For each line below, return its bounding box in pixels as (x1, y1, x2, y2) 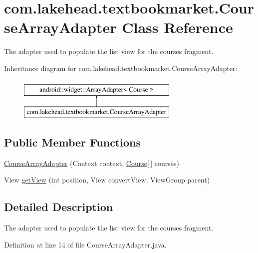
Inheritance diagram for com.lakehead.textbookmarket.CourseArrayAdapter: (4, 62, 238, 73)
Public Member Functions (4, 134, 141, 150)
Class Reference (122, 17, 233, 37)
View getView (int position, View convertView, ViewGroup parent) (4, 174, 210, 185)
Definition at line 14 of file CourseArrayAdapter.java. (4, 239, 167, 249)
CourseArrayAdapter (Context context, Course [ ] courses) (4, 157, 179, 168)
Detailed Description (4, 199, 113, 214)
